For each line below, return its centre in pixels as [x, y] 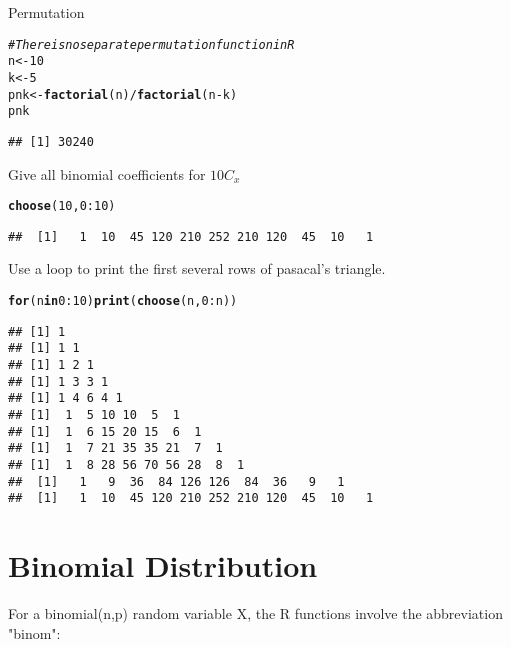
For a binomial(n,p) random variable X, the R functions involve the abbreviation [255, 613]
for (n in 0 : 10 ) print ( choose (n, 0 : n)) [123, 301]
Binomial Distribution [163, 565]
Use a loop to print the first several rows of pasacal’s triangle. [197, 268]
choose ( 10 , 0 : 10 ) [62, 206]
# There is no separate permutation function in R [151, 44]
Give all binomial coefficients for [107, 173]
